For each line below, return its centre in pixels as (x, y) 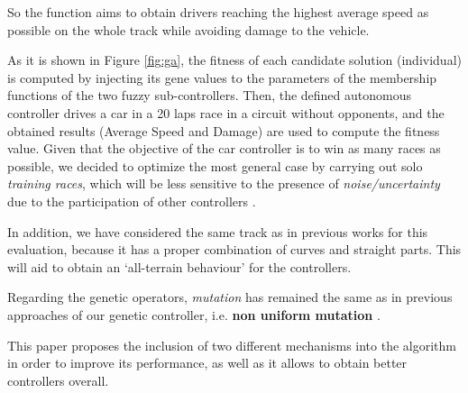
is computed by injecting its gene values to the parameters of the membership (222, 77)
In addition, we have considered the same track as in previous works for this (218, 231)
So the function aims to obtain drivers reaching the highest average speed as (218, 12)
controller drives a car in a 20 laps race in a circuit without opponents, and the (226, 112)
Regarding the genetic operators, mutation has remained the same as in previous (230, 297)
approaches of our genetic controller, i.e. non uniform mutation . (194, 314)
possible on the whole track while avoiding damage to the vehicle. (188, 29)
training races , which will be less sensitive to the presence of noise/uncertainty (224, 183)
